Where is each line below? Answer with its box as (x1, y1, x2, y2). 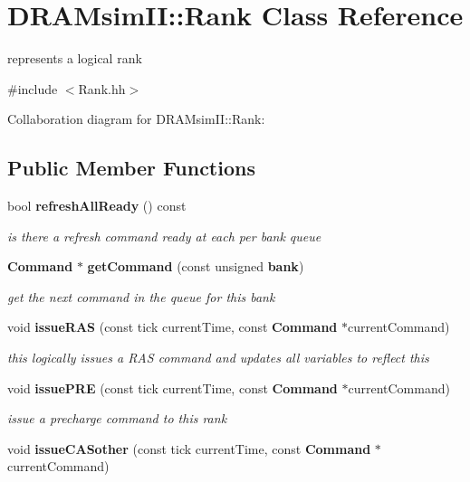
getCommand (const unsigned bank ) (87, 257, 304, 276)
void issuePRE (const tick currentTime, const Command (7, 378, 338, 397)
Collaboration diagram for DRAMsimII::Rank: (7, 109, 265, 128)
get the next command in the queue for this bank (7, 287, 275, 306)
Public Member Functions (7, 154, 255, 182)
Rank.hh (78, 79, 126, 98)
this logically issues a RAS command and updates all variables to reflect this (7, 348, 429, 367)
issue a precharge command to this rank (7, 409, 227, 428)
